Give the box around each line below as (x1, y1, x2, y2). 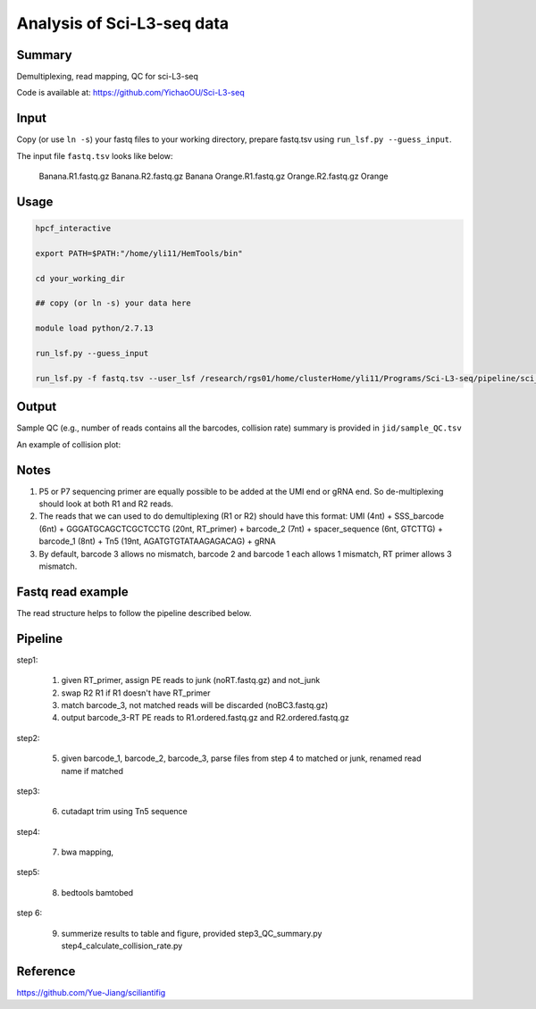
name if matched (61, 765, 124, 776)
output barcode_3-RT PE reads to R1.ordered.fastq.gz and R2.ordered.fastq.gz (61, 713, 350, 723)
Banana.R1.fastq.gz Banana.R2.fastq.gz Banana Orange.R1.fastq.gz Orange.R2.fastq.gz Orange (38, 171, 389, 182)
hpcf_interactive (35, 223, 112, 234)
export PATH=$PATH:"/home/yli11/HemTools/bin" (35, 248, 243, 258)
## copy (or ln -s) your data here (35, 298, 191, 308)
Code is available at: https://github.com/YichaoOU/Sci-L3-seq (16, 88, 245, 98)
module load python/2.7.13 (35, 323, 154, 334)
